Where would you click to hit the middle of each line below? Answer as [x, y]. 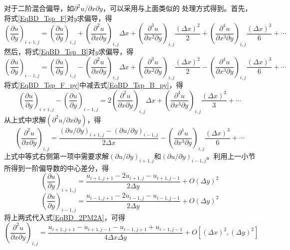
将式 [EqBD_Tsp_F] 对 [39, 18]
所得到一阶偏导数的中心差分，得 [56, 168]
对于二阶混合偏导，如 [39, 8]
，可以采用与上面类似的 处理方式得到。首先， [177, 8]
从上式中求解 [25, 119]
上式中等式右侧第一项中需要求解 [56, 156]
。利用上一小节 [231, 156]
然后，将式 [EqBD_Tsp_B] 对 [50, 51]
